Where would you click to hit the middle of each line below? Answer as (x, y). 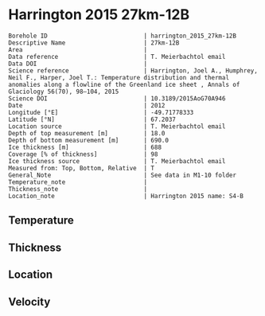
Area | (78, 49)
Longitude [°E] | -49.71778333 (101, 112)
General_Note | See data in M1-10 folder (123, 175)
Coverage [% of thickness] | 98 (83, 154)
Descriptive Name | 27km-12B (94, 43)
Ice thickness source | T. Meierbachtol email (117, 161)
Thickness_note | (78, 189)
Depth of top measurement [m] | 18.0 (87, 133)
